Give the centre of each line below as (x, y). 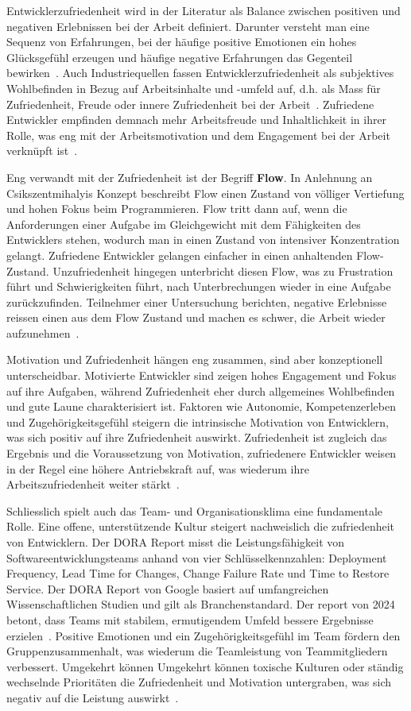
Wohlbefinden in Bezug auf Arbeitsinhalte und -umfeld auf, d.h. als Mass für (194, 88)
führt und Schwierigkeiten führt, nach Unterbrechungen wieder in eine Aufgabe (199, 286)
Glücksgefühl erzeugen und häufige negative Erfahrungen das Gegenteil (180, 57)
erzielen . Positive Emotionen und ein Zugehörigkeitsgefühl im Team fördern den (204, 635)
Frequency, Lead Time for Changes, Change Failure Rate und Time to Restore (198, 573)
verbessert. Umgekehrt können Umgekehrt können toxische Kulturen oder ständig (205, 666)
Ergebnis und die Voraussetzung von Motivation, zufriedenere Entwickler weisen (202, 453)
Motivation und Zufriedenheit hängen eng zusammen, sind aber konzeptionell (195, 359)
